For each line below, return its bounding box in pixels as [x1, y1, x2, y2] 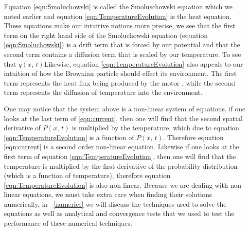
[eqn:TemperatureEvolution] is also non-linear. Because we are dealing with [4, 179, 228, 190]
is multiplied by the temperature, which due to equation [71, 123, 239, 133]
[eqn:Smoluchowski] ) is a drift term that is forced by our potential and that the [4, 39, 240, 50]
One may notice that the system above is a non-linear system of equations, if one [4, 103, 246, 113]
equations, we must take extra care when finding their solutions [22, 189, 212, 199]
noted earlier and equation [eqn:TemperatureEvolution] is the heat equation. [4, 11, 231, 21]
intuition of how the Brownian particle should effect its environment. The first [4, 68, 237, 78]
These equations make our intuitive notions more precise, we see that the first [4, 20, 236, 31]
